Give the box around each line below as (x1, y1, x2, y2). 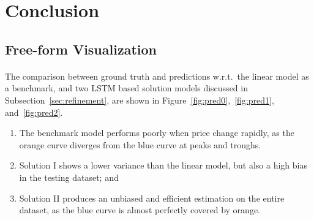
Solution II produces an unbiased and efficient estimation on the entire (19, 191, 285, 204)
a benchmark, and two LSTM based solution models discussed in (5, 82, 248, 94)
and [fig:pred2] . (5, 105, 63, 118)
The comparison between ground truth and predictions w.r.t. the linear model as (5, 69, 309, 82)
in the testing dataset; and (19, 170, 119, 183)
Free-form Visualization (5, 39, 157, 58)
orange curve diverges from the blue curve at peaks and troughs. (19, 138, 261, 151)
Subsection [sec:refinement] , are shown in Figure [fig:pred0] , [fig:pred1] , (5, 93, 274, 106)
